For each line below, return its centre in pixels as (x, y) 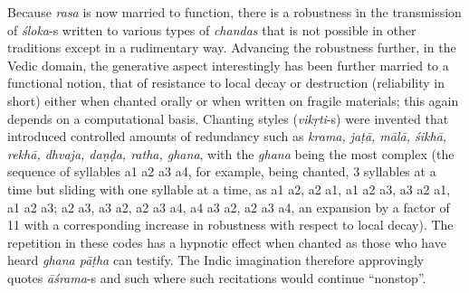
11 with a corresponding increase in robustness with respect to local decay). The (230, 225)
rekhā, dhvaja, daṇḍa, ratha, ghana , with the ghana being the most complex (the (231, 153)
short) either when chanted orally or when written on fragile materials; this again (233, 100)
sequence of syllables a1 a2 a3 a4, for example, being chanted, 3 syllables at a (222, 171)
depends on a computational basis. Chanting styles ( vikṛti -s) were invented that (228, 118)
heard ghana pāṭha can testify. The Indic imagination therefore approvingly (216, 260)
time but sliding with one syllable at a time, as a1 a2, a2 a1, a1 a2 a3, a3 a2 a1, (229, 189)
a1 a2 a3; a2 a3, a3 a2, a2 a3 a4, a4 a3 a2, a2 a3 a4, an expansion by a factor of (229, 207)
